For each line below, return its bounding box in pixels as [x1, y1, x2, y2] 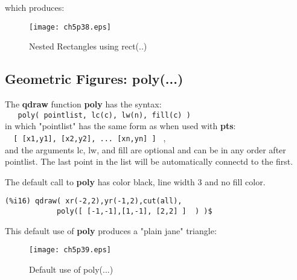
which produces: [5, 1, 65, 13]
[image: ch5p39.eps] [29, 246, 112, 255]
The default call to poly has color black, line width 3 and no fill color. [5, 175, 266, 188]
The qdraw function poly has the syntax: [5, 98, 162, 110]
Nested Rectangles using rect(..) [29, 40, 147, 52]
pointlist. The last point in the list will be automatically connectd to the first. [5, 155, 293, 168]
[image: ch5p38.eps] [29, 22, 112, 31]
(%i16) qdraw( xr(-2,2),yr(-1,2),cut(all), [5, 197, 182, 206]
